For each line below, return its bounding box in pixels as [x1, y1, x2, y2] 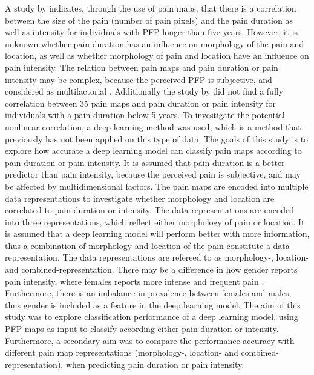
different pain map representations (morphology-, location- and [5, 346, 238, 359]
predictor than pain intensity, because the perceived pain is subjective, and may [5, 168, 301, 181]
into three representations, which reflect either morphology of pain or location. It [5, 215, 305, 228]
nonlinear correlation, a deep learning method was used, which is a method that [5, 120, 301, 133]
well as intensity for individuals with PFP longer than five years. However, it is [5, 25, 298, 38]
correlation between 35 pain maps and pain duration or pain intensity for [5, 96, 276, 109]
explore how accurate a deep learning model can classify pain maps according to [5, 144, 302, 157]
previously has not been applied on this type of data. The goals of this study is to [5, 132, 309, 145]
